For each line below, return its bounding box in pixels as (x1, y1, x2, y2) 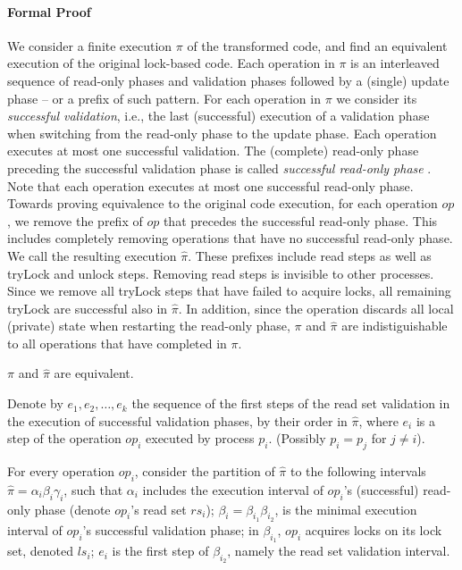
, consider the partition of (134, 462, 275, 481)
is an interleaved (350, 54, 440, 72)
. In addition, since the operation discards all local (178, 298, 454, 317)
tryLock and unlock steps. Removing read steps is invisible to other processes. (7, 264, 434, 282)
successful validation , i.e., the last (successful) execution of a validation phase (7, 106, 430, 125)
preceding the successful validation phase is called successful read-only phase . (7, 158, 432, 177)
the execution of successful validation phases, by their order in (7, 411, 348, 430)
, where (358, 411, 399, 430)
